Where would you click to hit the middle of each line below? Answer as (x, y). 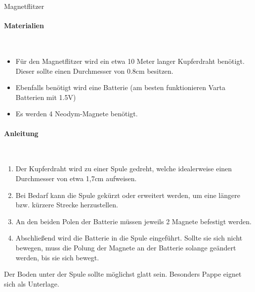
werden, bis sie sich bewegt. (57, 257)
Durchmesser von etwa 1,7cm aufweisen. (76, 178)
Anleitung (21, 133)
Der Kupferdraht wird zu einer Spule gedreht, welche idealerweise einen (124, 169)
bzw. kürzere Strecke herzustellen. (67, 205)
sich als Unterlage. (32, 283)
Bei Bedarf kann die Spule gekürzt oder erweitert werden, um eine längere (128, 195)
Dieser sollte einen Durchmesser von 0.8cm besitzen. (94, 71)
